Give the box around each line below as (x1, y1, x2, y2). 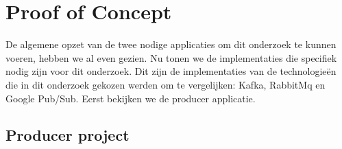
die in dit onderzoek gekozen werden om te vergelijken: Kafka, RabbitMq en (5, 77, 326, 91)
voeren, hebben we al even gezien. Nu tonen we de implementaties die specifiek (5, 50, 337, 65)
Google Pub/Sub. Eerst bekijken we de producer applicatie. (5, 91, 256, 105)
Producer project (5, 124, 130, 146)
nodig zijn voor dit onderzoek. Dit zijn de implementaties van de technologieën (5, 64, 337, 78)
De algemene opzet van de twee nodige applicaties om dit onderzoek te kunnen (5, 37, 337, 51)
